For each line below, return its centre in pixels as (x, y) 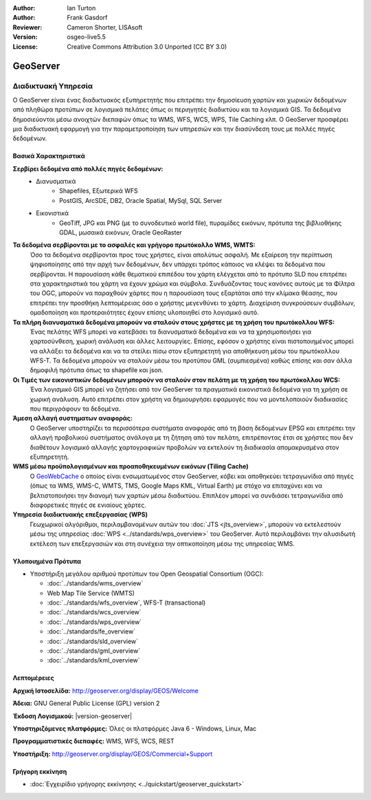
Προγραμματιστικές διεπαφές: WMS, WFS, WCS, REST (93, 741)
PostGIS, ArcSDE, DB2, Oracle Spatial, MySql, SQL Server (141, 200)
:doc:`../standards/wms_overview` (95, 583)
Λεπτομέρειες (33, 678)
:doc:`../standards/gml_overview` (94, 651)
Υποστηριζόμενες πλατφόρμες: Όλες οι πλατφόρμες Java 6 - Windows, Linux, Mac (135, 728)
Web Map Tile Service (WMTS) (91, 593)
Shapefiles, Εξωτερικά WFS (99, 191)
